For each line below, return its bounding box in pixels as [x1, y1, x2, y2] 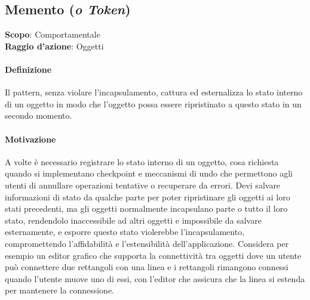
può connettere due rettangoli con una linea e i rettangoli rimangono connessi [5, 261, 288, 273]
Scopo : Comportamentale [5, 28, 100, 41]
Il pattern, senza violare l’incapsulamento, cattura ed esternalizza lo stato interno [5, 86, 303, 98]
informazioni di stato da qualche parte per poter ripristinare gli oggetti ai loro [5, 190, 290, 203]
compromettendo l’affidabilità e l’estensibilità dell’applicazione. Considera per [5, 237, 289, 249]
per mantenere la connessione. [5, 284, 114, 296]
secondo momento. [5, 109, 72, 122]
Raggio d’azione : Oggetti [5, 39, 104, 52]
